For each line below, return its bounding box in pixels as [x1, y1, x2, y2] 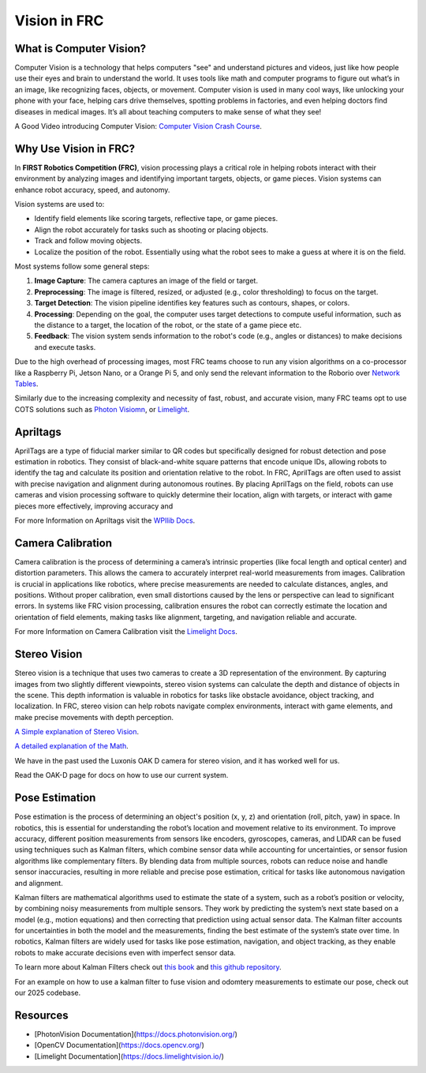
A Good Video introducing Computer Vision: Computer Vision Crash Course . [14, 122, 262, 131]
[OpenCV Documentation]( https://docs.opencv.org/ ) [34, 1041, 204, 1050]
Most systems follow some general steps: [14, 261, 150, 272]
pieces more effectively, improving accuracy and [14, 501, 174, 511]
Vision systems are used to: [14, 200, 105, 209]
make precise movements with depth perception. [14, 712, 174, 722]
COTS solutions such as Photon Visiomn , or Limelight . [14, 404, 189, 414]
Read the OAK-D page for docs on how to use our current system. [14, 771, 229, 780]
